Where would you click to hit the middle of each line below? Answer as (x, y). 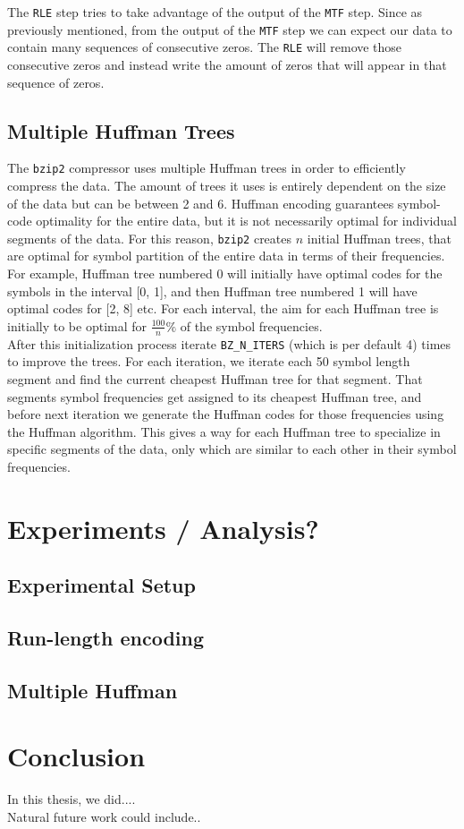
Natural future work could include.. (104, 816)
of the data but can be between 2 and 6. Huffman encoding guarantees (201, 203)
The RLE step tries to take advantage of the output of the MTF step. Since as (215, 12)
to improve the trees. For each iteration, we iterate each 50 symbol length (209, 361)
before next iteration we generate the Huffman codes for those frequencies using (226, 414)
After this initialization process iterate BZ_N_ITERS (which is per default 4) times (229, 343)
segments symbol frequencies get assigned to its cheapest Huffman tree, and (215, 396)
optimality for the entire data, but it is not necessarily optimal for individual (246, 221)
